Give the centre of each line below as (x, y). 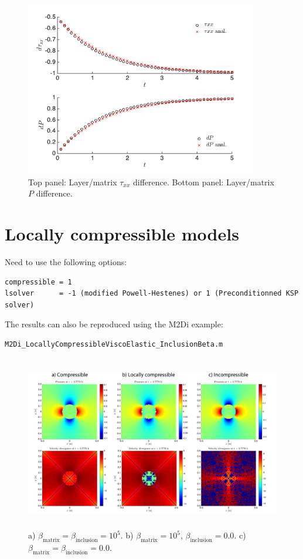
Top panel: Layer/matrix (73, 182)
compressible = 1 (38, 282)
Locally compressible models (122, 233)
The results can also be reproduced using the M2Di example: (114, 324)
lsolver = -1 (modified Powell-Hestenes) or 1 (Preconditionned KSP (152, 294)
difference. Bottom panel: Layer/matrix (204, 182)
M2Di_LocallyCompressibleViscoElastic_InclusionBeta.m (114, 344)
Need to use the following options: (66, 261)
